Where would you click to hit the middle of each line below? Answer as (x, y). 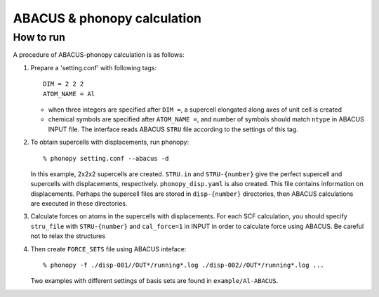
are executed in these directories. (79, 204)
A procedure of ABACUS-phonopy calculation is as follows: (99, 55)
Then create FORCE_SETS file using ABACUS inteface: (108, 249)
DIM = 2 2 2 (64, 84)
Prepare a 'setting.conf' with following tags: (94, 67)
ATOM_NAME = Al (69, 94)
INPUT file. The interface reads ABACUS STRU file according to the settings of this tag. (173, 129)
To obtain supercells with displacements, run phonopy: (110, 142)
